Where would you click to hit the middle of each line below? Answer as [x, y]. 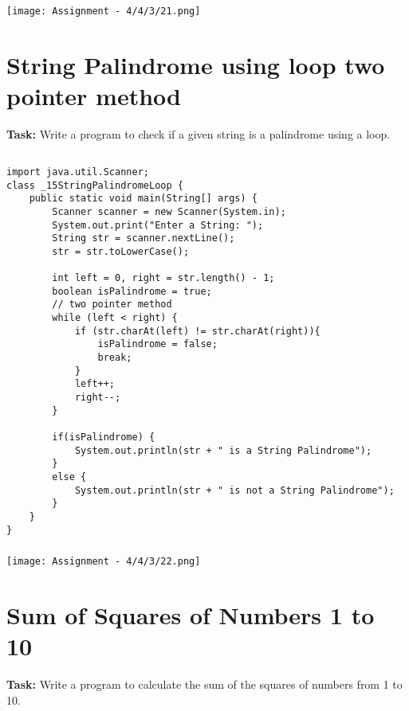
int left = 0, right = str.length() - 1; [163, 278]
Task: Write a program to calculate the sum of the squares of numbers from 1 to [204, 684]
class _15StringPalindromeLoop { [95, 185]
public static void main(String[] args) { [143, 199]
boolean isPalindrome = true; [132, 291]
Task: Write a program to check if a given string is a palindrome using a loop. [199, 133]
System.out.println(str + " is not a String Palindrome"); [234, 490]
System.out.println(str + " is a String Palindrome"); [223, 450]
